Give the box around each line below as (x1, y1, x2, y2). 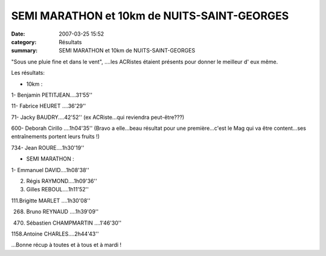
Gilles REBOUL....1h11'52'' (26, 186, 89, 193)
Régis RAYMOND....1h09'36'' (26, 178, 98, 185)
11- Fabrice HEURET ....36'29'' (11, 103, 86, 110)
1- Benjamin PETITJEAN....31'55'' (11, 91, 93, 98)
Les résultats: (11, 69, 45, 77)
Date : (11, 30, 25, 37)
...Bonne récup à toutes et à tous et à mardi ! (11, 242, 122, 249)
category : (11, 38, 37, 45)
